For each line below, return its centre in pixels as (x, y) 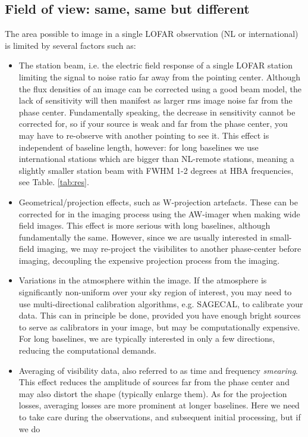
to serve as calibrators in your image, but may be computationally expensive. (159, 327)
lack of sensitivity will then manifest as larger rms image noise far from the (155, 100)
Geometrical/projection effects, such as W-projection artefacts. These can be (158, 202)
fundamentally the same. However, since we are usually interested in (143, 237)
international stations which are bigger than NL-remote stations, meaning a (156, 159)
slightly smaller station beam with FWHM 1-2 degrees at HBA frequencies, (156, 170)
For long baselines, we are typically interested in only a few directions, (147, 338)
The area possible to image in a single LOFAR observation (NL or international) (152, 34)
